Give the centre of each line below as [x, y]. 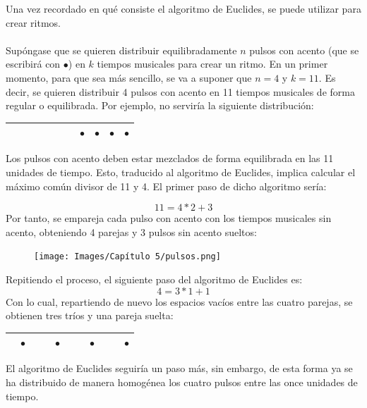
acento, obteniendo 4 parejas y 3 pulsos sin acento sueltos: [131, 231]
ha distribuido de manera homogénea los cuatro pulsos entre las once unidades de [182, 382]
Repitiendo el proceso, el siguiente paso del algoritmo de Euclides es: [154, 279]
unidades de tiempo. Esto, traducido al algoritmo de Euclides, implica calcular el [181, 172]
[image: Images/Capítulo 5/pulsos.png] [127, 257]
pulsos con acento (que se [304, 50]
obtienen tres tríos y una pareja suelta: [90, 315]
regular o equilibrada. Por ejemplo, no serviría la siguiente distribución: [160, 105]
